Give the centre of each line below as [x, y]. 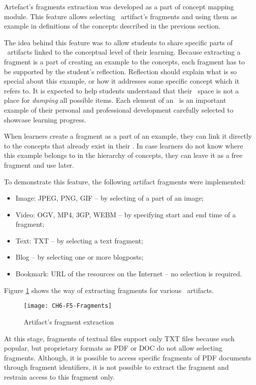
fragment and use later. [39, 164]
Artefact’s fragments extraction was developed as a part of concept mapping [119, 6]
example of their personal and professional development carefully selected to [119, 109]
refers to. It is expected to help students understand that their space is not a [122, 90]
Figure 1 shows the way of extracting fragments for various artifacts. [109, 290]
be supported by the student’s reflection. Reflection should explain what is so [120, 71]
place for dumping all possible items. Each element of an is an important [115, 100]
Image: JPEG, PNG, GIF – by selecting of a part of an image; [110, 198]
